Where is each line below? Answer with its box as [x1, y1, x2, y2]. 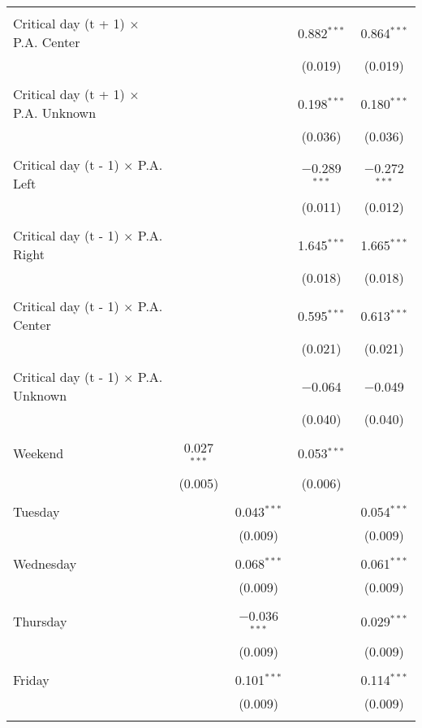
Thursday [13, 612, 67, 631]
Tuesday [13, 501, 60, 521]
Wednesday [13, 553, 77, 573]
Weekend [13, 444, 64, 463]
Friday [13, 669, 50, 689]
